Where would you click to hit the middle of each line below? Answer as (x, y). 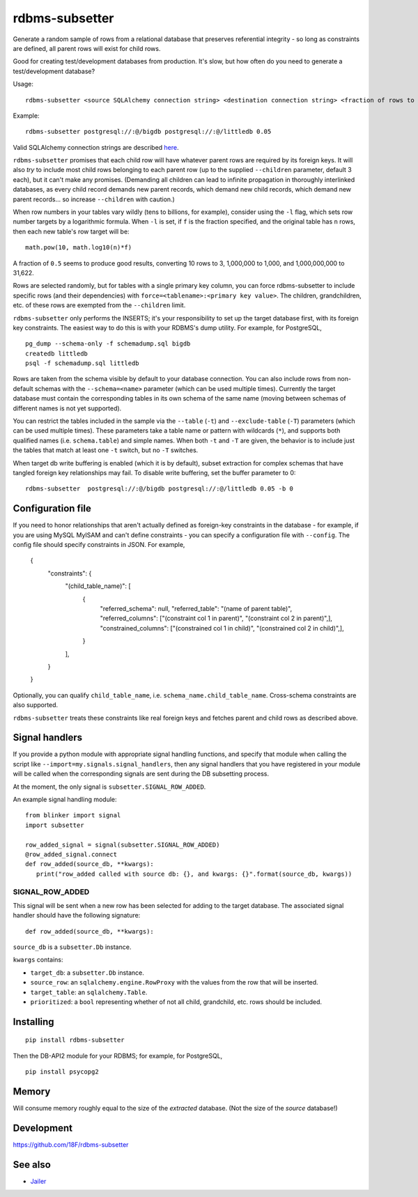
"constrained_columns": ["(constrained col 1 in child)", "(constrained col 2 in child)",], (222, 628)
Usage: (23, 84)
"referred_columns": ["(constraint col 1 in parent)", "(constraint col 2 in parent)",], (216, 618)
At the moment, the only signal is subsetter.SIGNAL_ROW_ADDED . (109, 787)
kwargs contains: (38, 960)
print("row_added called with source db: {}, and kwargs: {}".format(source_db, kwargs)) (194, 874)
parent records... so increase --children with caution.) (94, 199)
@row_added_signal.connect (71, 854)
